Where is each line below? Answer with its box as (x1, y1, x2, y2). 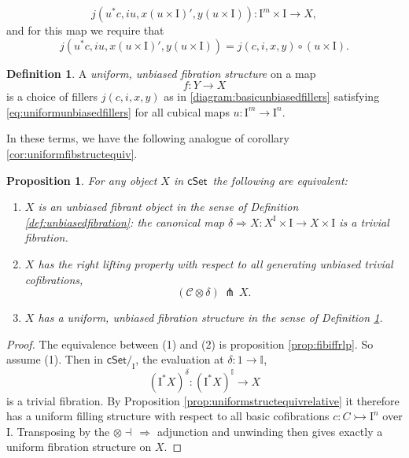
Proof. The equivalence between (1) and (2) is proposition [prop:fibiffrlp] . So (6, 335, 374, 352)
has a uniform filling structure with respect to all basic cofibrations (6, 408, 330, 424)
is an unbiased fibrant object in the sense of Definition (38, 198, 299, 215)
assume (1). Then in (6, 351, 104, 368)
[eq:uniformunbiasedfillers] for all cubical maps (6, 103, 230, 120)
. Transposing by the (10, 423, 110, 439)
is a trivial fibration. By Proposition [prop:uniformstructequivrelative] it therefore (6, 392, 400, 408)
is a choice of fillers (6, 88, 98, 105)
